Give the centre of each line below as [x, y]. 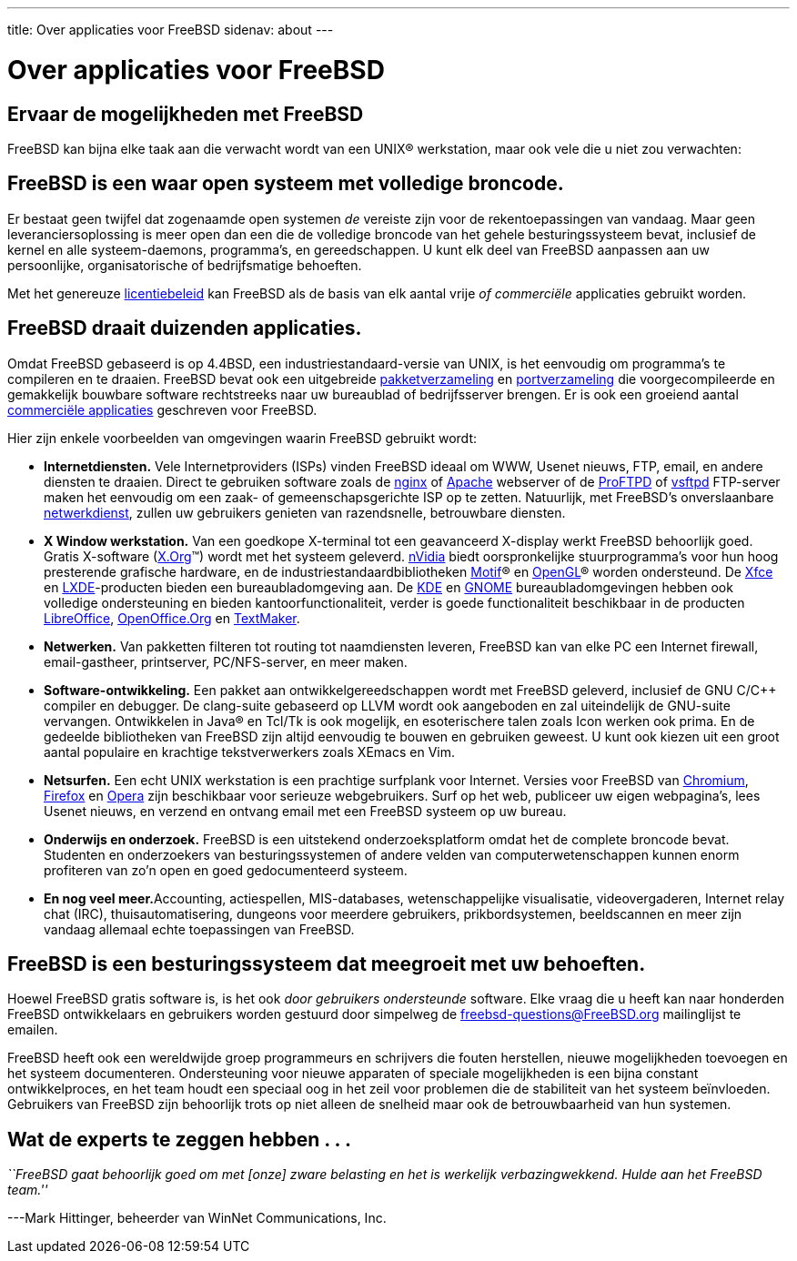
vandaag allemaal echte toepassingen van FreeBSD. [199, 929]
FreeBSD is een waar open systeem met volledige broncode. [286, 184]
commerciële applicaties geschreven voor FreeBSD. [162, 409]
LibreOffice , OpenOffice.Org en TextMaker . [172, 618]
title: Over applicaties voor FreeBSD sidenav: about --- [171, 30]
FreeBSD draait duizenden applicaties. [185, 328]
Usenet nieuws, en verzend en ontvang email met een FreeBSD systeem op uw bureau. [305, 811]
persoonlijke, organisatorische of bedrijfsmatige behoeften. [185, 265]
